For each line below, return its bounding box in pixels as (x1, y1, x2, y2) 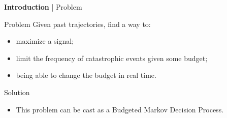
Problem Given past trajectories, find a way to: (4, 18, 151, 29)
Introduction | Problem (4, 2, 82, 12)
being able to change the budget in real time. (16, 70, 156, 80)
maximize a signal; (16, 36, 74, 46)
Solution (4, 86, 30, 97)
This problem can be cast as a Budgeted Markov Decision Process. (16, 104, 224, 114)
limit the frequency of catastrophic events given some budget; (16, 52, 208, 63)
